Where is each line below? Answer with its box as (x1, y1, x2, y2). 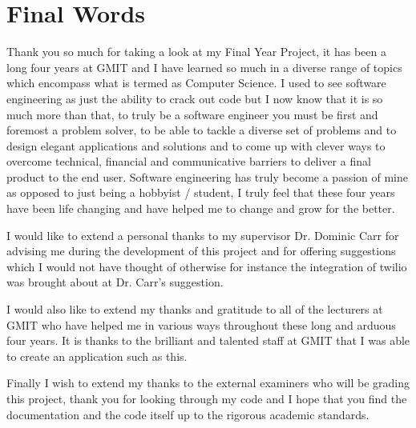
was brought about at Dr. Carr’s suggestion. (6, 274, 224, 290)
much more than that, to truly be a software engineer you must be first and (6, 106, 378, 122)
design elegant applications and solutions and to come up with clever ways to (6, 137, 386, 154)
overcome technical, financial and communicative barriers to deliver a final (6, 153, 371, 170)
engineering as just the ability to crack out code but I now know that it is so (6, 90, 383, 106)
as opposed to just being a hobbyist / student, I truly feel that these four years (6, 184, 395, 201)
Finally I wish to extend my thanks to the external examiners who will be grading (6, 374, 410, 391)
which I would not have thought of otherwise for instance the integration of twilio (6, 258, 407, 274)
